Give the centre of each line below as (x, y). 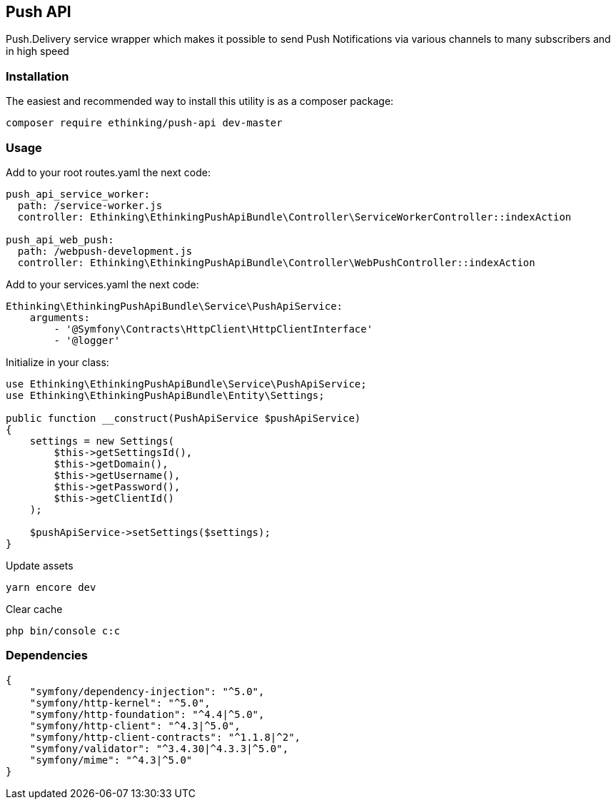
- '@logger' (87, 340)
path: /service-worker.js (90, 205)
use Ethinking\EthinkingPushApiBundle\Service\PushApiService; (186, 384)
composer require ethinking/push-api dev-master (144, 123)
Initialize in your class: (57, 362)
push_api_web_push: (60, 239)
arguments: (60, 317)
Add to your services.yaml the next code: (102, 284)
